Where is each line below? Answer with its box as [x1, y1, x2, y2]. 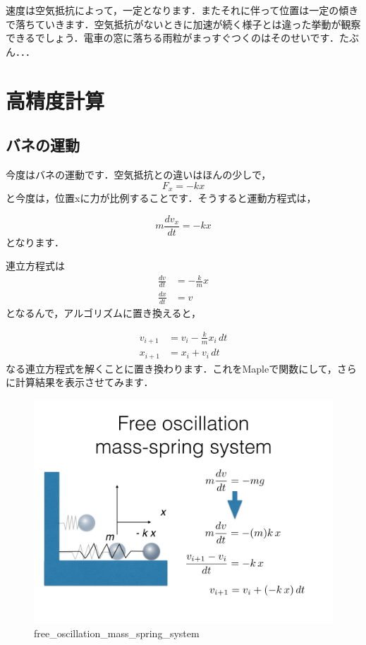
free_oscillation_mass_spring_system [34, 626, 200, 641]
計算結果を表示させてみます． [15, 375, 154, 390]
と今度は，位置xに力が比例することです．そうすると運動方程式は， [6, 191, 317, 205]
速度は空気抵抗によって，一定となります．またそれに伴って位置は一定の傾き [6, 3, 359, 17]
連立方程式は [6, 258, 65, 273]
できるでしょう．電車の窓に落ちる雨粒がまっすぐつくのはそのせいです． [6, 30, 340, 45]
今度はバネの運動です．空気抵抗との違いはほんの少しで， [6, 167, 272, 181]
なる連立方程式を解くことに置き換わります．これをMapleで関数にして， [6, 361, 337, 375]
